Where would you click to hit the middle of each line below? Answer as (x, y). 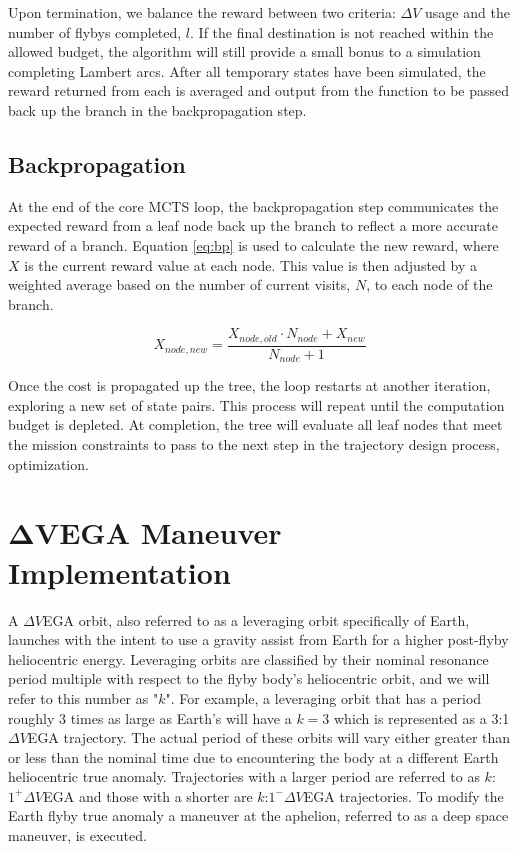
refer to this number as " (83, 697)
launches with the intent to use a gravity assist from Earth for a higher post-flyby (258, 639)
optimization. (48, 463)
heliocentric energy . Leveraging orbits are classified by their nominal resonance (248, 658)
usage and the (467, 12)
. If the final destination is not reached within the (342, 31)
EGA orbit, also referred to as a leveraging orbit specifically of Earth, (256, 619)
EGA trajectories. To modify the (403, 795)
